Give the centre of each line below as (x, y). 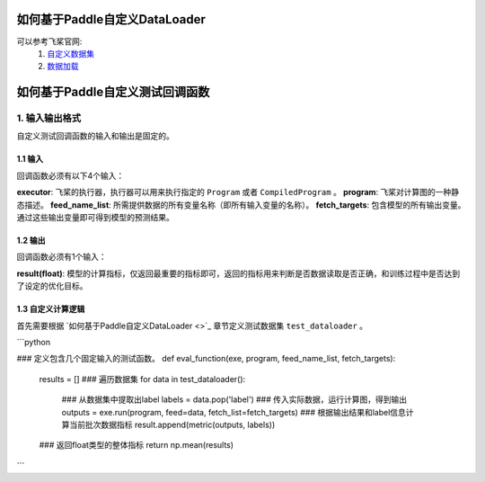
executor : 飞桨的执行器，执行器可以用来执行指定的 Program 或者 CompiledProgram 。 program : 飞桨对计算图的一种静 (238, 192)
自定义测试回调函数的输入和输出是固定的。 (95, 136)
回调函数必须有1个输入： (62, 257)
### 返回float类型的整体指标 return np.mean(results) (136, 445)
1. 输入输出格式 (49, 119)
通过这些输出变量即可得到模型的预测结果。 (95, 218)
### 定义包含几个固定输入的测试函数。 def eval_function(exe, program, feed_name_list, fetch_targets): (206, 359)
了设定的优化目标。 (52, 286)
